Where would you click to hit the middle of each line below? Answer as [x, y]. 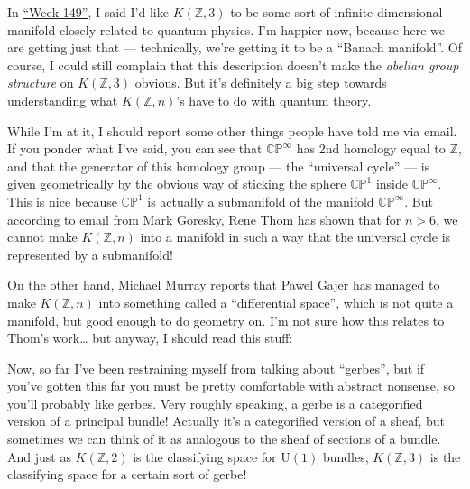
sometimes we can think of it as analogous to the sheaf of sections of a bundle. [224, 439]
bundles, [346, 456]
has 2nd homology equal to [371, 148]
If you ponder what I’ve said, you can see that [135, 148]
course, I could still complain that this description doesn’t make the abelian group [233, 65]
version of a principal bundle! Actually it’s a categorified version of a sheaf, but [226, 421]
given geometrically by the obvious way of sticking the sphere [177, 184]
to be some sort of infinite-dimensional [336, 12]
